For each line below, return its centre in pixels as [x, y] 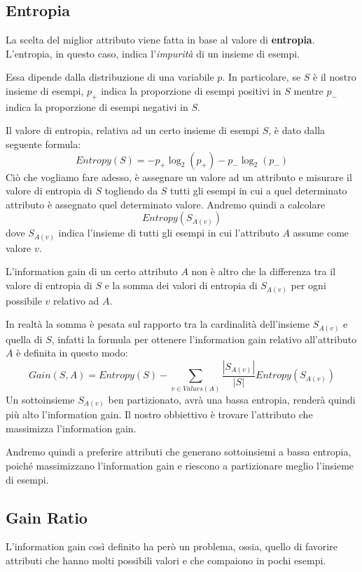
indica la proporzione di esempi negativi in [97, 106]
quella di [24, 339]
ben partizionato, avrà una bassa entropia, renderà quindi [232, 399]
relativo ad [76, 300]
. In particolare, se [262, 77]
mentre [308, 90]
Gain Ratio [47, 517]
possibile [24, 300]
